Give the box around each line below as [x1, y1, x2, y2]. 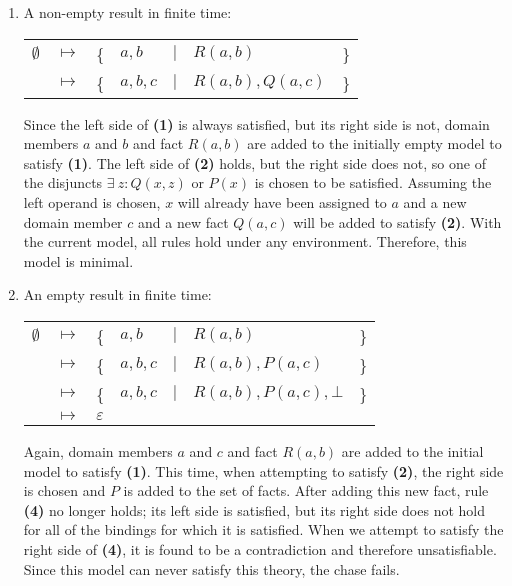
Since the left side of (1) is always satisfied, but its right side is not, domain [23, 113, 490, 134]
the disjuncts [23, 172, 103, 193]
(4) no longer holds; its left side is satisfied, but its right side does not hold [23, 499, 485, 520]
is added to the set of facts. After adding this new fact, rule [123, 480, 489, 501]
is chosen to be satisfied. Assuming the [254, 172, 492, 193]
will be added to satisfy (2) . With [293, 211, 502, 232]
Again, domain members [23, 440, 173, 461]
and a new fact [138, 211, 229, 232]
